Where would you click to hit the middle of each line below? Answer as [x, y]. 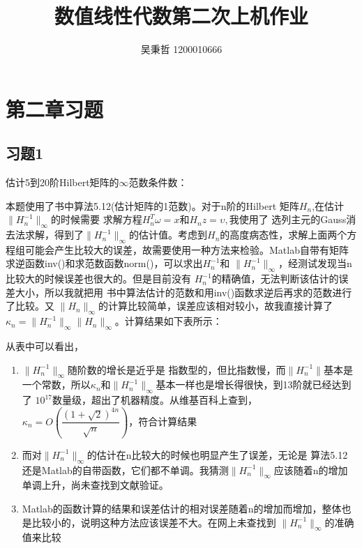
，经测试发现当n [315, 263]
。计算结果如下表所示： [168, 321]
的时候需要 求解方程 [97, 219]
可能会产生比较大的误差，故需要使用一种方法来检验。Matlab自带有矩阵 [187, 249]
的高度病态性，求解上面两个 [284, 235]
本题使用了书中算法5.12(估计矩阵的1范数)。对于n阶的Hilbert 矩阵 [152, 205]
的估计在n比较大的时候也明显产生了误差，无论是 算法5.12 [217, 454]
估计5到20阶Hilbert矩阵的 [62, 182]
